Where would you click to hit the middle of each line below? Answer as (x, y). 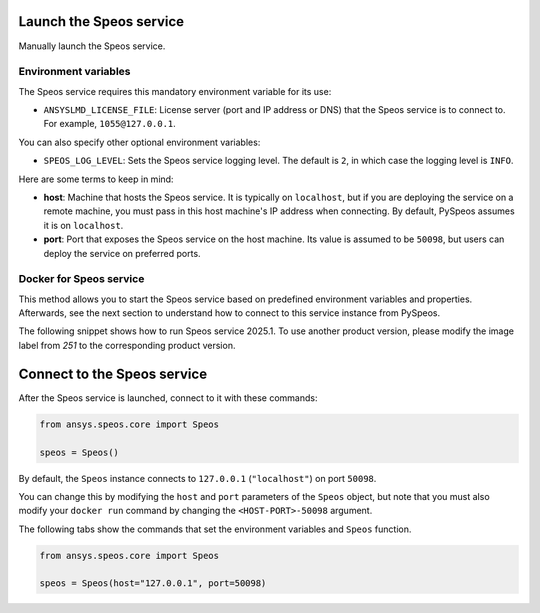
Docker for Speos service (81, 279)
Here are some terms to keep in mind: (96, 179)
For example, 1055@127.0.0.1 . (110, 124)
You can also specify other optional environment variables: (139, 142)
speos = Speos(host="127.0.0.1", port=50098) (153, 583)
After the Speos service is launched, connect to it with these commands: (168, 397)
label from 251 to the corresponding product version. (127, 345)
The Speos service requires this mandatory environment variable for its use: (175, 91)
